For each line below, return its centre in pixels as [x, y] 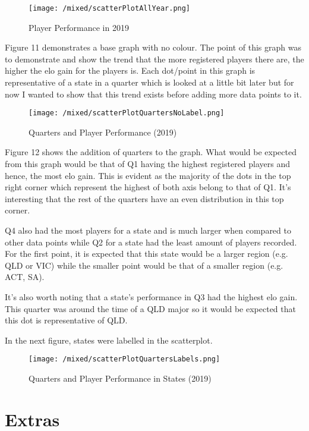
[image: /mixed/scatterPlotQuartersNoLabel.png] [127, 113]
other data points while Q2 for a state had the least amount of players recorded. [151, 242]
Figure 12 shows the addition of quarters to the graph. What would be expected [151, 152]
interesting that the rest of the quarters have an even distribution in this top [144, 198]
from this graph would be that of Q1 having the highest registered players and [148, 164]
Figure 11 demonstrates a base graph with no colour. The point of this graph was [153, 47]
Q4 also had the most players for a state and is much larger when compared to [148, 230]
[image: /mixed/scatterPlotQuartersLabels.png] [124, 359]
